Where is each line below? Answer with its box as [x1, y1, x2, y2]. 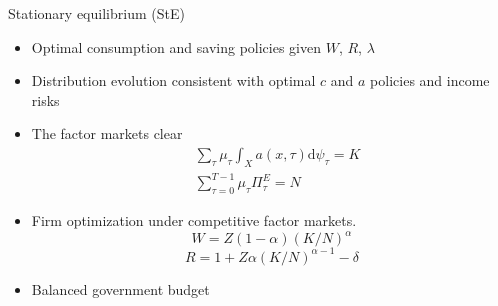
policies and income [370, 70, 490, 91]
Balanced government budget [31, 278, 210, 299]
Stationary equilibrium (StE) [8, 3, 185, 23]
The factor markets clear [31, 123, 183, 144]
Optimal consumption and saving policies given [31, 36, 321, 57]
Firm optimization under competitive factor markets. [31, 210, 357, 231]
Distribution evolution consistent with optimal [31, 70, 316, 91]
